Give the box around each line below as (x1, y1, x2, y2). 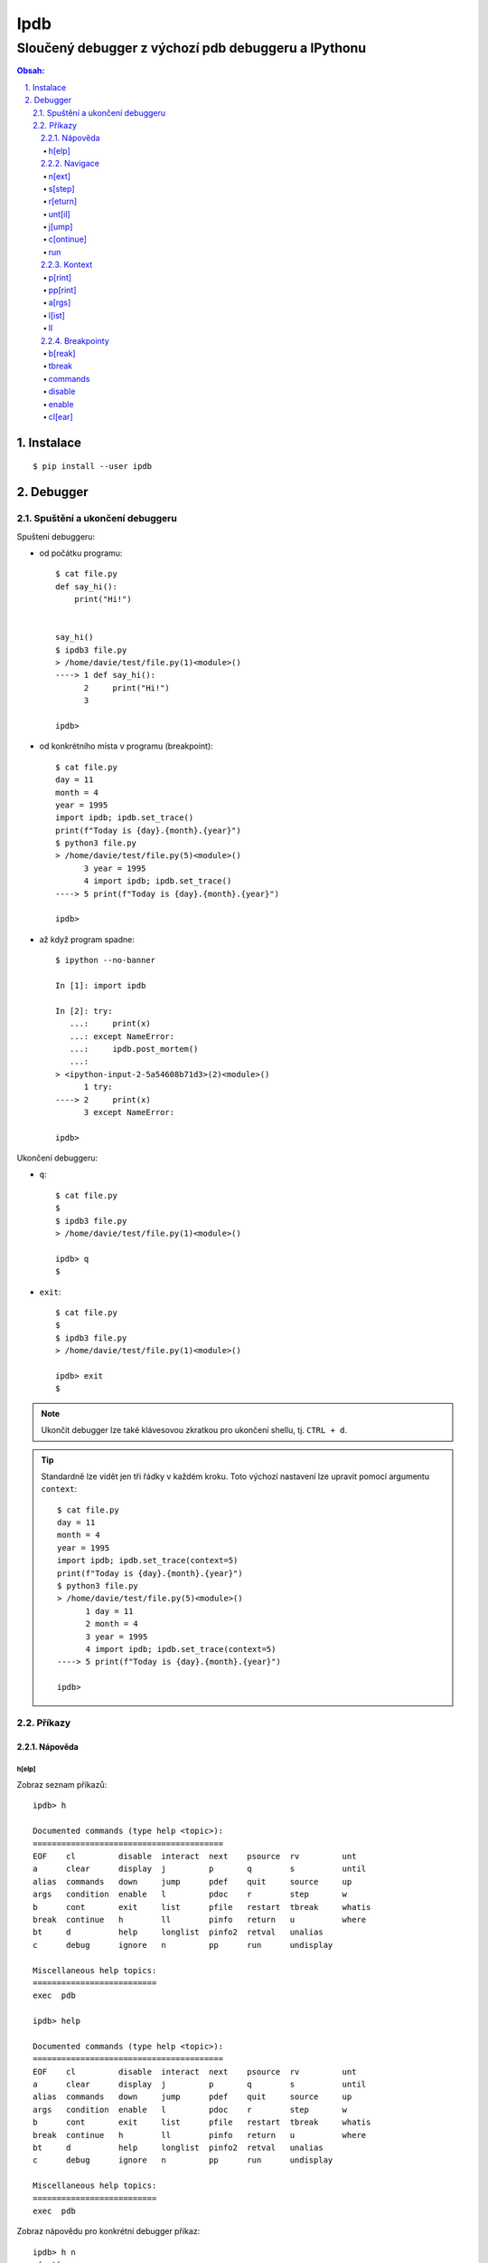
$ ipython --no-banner (55, 955, 156, 966)
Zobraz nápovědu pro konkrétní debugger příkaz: (16, 2226, 201, 2237)
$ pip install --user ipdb (33, 462, 153, 472)
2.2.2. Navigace (41, 158, 99, 169)
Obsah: (16, 65, 45, 76)
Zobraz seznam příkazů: (16, 1780, 108, 1790)
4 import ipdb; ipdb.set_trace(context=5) (85, 1644, 277, 1654)
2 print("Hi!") (83, 683, 171, 692)
